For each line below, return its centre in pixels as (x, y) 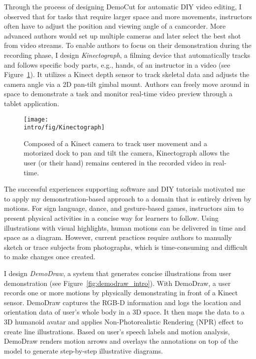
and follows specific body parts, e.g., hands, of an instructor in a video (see (117, 64)
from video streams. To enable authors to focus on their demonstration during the (128, 45)
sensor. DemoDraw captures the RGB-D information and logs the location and (123, 302)
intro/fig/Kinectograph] (64, 128)
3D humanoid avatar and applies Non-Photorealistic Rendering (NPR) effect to (124, 321)
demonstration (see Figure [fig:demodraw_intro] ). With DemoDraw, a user (117, 283)
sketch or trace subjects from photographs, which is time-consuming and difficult (126, 247)
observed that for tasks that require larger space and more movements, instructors (128, 16)
